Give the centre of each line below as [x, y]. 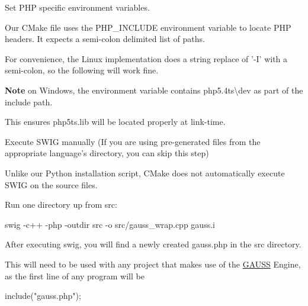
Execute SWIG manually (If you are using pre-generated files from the [133, 141]
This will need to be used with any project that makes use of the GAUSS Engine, [153, 264]
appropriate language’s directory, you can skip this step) [107, 153]
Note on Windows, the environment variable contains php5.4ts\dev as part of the [154, 90]
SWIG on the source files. [51, 184]
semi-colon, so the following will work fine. [82, 70]
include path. [29, 102]
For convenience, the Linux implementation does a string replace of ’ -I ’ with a [146, 58]
